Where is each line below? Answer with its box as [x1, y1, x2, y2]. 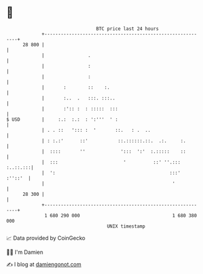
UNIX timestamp [106, 223, 146, 229]
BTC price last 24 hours [96, 26, 159, 32]
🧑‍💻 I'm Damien [6, 248, 44, 256]
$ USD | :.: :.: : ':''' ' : [6, 116, 119, 123]
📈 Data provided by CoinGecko [6, 234, 86, 242]
